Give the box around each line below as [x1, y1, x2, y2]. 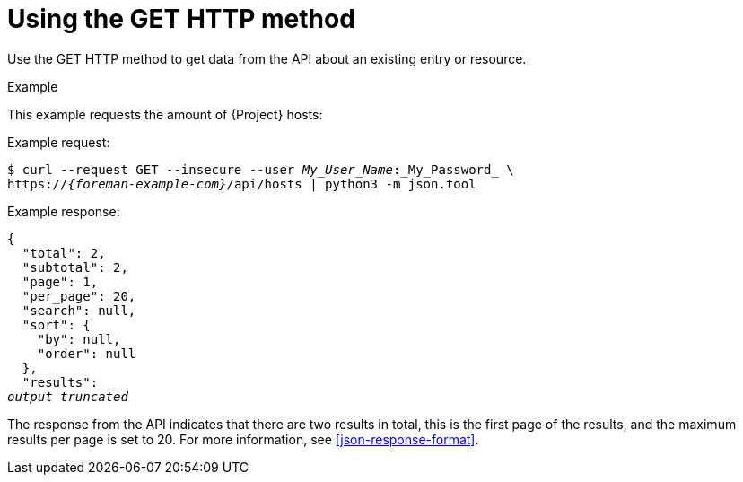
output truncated [7, 389, 128, 404]
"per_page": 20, [22, 288, 136, 303]
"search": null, [22, 302, 136, 318]
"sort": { [22, 317, 91, 332]
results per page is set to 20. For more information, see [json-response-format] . [7, 431, 479, 447]
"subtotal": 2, [22, 259, 128, 275]
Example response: [7, 203, 120, 219]
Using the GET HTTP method [7, 4, 355, 34]
